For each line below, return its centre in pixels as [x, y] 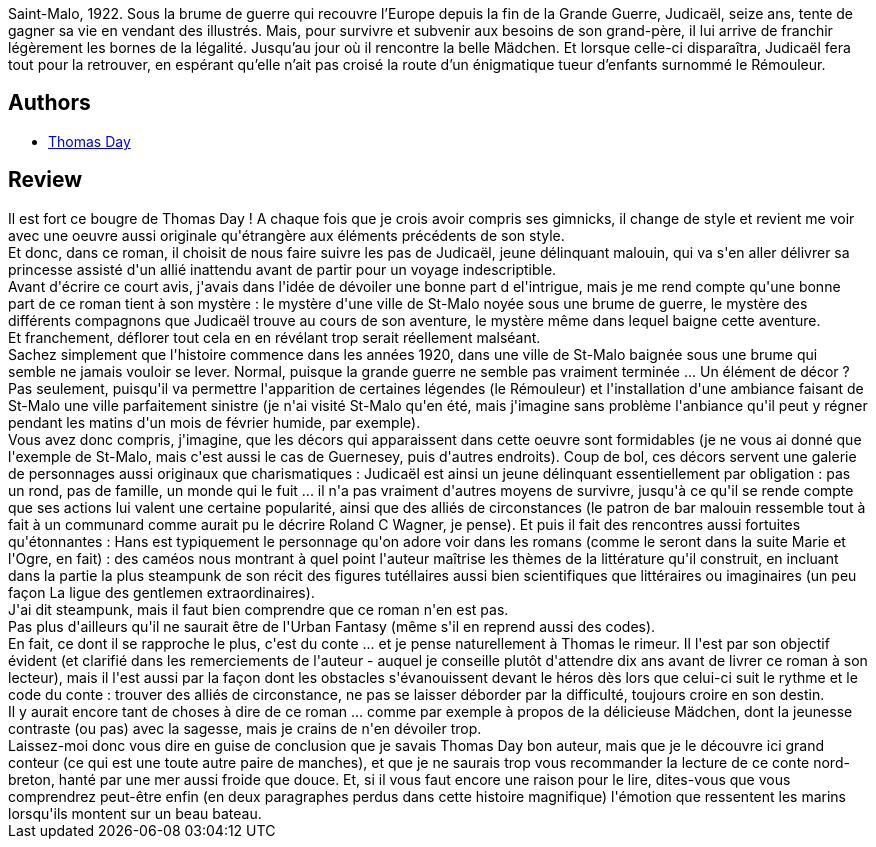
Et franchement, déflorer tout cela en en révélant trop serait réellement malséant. [274, 337]
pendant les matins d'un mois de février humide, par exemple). [214, 422]
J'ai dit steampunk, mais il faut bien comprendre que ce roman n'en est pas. [258, 609]
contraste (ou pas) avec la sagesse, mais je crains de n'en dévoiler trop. [245, 728]
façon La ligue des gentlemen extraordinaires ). [161, 592]
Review [45, 180]
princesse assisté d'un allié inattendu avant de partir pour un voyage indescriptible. [282, 269]
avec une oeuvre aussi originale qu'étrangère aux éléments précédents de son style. [286, 235]
